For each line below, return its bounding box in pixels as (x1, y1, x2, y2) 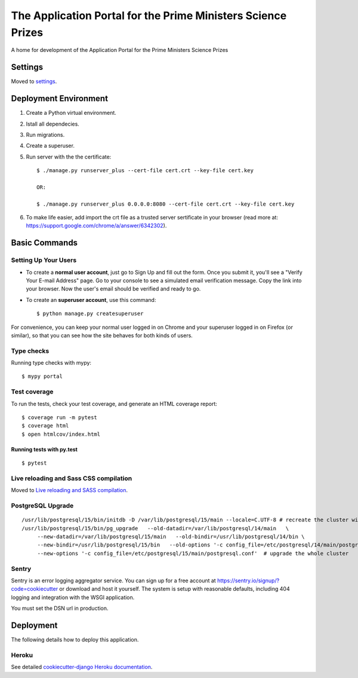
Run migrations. (26, 131, 65, 138)
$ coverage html (21, 422, 69, 429)
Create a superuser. (26, 142, 75, 149)
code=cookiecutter (11, 585, 58, 593)
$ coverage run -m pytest (21, 414, 98, 421)
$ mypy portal (21, 373, 63, 380)
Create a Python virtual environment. (26, 109, 116, 117)
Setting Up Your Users (11, 256, 77, 264)
